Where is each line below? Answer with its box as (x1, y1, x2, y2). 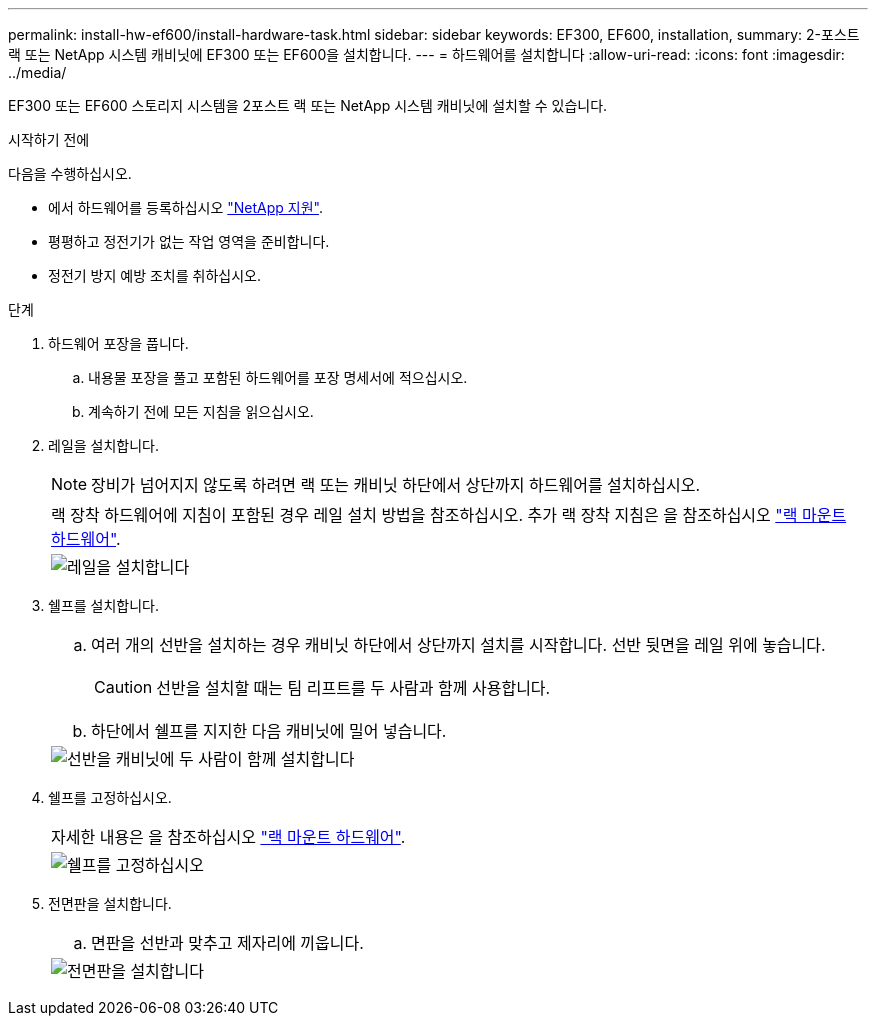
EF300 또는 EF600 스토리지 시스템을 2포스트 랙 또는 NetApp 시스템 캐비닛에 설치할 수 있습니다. (8, 97, 608, 114)
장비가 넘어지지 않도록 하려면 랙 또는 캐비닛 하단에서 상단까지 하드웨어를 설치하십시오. (91, 475, 701, 495)
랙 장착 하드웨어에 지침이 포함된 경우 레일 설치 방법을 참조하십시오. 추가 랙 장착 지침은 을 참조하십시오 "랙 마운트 (51, 505, 847, 525)
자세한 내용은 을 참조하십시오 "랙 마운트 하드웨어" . (51, 827, 406, 847)
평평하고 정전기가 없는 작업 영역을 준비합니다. (48, 233, 330, 250)
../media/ (8, 64, 67, 81)
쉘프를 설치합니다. (48, 597, 160, 614)
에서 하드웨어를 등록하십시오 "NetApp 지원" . (48, 199, 323, 216)
